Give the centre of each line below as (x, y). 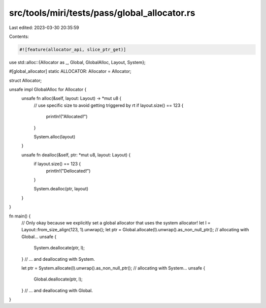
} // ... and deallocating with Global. (57, 290)
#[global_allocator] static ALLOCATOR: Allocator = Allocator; (70, 71)
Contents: (19, 36)
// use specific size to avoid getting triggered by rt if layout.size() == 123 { (109, 105)
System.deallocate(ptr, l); (59, 248)
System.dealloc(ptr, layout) (61, 189)
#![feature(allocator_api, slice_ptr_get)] (73, 49)
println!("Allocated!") (67, 117)
